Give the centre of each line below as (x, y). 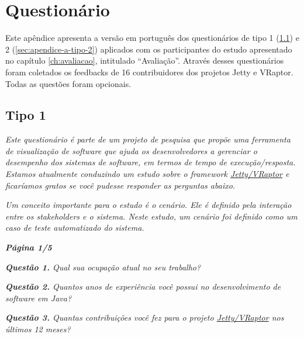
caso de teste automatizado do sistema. (75, 227)
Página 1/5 (29, 247)
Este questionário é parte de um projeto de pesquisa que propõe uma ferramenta (148, 139)
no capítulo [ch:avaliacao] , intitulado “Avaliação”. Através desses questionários (145, 60)
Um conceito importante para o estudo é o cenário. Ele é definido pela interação (148, 205)
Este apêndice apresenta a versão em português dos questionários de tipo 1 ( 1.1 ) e (152, 38)
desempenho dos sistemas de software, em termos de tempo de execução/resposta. (151, 162)
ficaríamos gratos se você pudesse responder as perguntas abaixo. (120, 185)
